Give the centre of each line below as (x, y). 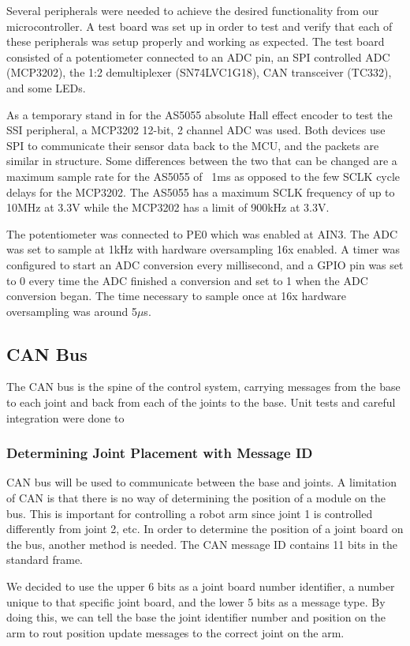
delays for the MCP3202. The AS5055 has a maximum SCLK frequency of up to (201, 192)
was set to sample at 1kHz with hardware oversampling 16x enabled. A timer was (203, 249)
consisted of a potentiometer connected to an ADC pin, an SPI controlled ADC (198, 56)
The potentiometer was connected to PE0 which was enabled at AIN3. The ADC (202, 233)
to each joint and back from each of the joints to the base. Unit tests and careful (201, 402)
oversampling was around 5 (72, 311)
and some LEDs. (46, 87)
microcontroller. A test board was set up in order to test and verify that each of (199, 26)
